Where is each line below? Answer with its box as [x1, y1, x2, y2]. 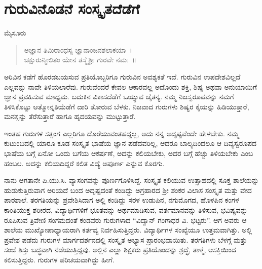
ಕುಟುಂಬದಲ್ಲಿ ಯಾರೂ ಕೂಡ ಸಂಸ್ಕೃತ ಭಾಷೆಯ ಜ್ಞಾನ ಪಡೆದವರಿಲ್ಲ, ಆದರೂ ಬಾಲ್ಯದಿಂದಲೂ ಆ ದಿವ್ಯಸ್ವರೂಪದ [4, 138, 256, 148]
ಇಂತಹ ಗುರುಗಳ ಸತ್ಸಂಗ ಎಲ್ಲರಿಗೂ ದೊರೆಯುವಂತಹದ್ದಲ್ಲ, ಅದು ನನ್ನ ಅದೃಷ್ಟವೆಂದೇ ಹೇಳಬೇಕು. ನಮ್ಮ [4, 128, 239, 138]
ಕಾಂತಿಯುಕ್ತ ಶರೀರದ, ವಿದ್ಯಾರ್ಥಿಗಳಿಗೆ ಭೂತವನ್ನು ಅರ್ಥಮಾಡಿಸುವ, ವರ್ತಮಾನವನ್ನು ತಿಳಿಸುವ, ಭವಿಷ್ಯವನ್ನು [4, 205, 248, 215]
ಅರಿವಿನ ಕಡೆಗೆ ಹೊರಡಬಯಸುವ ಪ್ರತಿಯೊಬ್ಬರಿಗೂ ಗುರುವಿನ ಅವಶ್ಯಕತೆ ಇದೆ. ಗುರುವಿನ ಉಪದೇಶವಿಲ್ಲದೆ [4, 71, 241, 82]
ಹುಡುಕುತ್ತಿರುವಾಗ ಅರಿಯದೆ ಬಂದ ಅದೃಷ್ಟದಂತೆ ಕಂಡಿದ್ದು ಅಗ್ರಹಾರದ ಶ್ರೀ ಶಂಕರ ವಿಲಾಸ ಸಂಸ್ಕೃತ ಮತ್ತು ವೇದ [4, 184, 252, 195]
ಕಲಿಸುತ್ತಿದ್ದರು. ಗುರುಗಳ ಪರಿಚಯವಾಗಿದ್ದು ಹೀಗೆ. [4, 254, 115, 264]
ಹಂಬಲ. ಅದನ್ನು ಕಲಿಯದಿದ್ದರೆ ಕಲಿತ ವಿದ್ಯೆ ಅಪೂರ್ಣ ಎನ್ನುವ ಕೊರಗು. [4, 158, 165, 168]
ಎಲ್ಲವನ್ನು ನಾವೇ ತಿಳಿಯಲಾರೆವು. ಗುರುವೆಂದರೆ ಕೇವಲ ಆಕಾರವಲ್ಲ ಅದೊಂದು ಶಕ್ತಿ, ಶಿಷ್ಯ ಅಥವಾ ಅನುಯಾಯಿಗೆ [4, 81, 257, 92]
